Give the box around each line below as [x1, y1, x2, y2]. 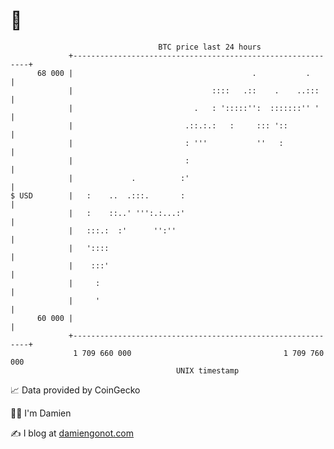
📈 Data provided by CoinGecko [10, 384, 141, 396]
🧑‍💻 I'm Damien [10, 407, 72, 419]
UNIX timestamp [175, 365, 240, 376]
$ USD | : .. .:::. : [10, 190, 186, 201]
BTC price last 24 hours [158, 42, 262, 52]
